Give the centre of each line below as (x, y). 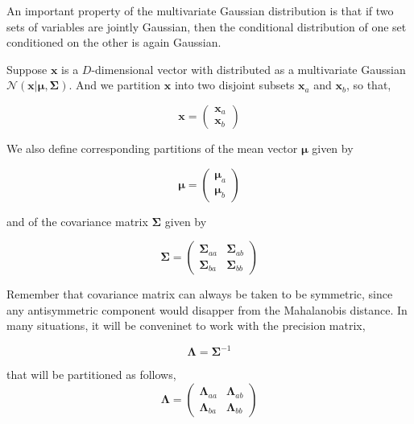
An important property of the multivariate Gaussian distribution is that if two (200, 10)
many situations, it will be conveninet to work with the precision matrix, (186, 325)
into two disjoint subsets (234, 85)
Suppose (27, 69)
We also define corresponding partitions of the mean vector (152, 148)
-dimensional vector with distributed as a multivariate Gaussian (248, 69)
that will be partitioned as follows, (91, 375)
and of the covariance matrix (77, 221)
